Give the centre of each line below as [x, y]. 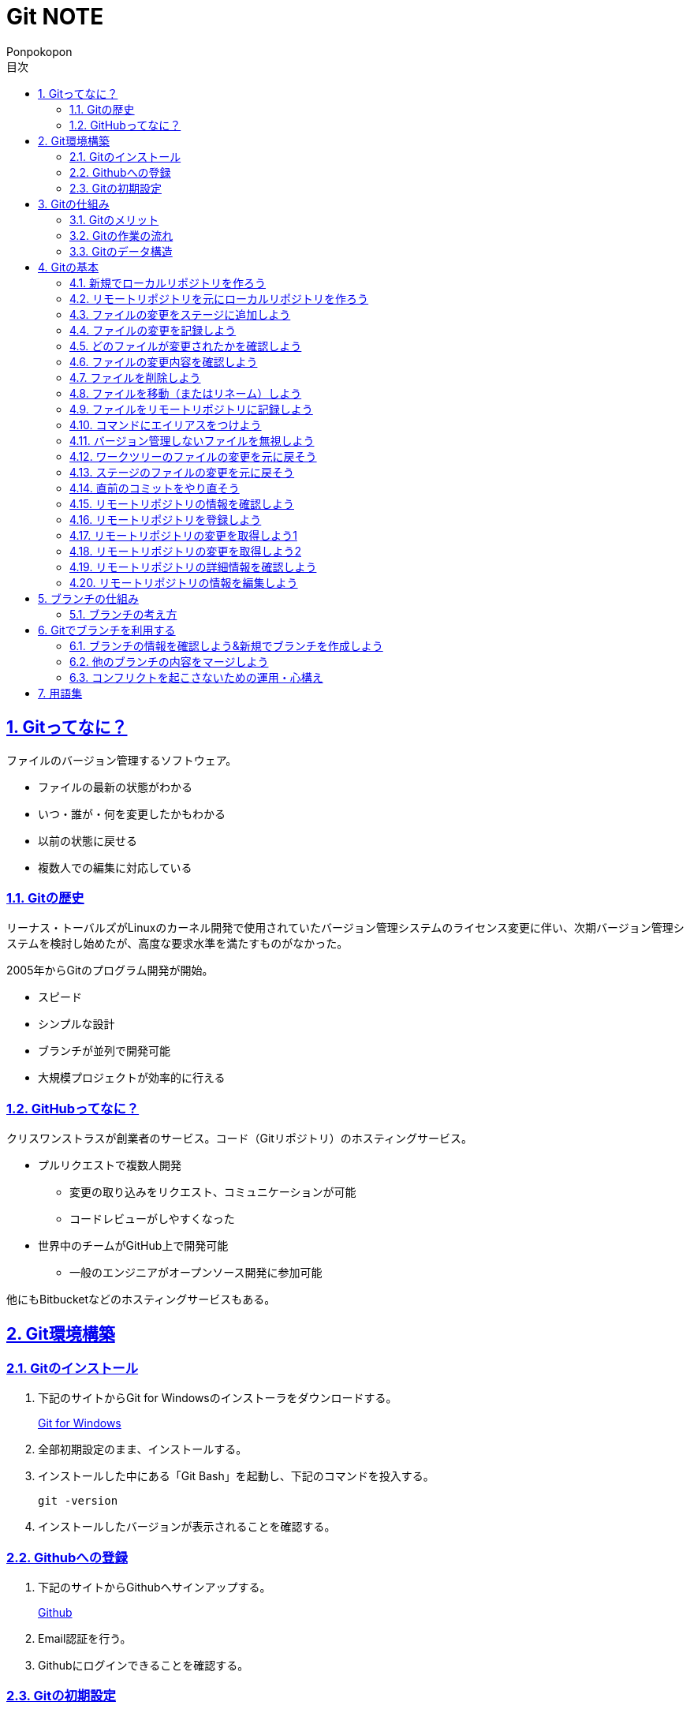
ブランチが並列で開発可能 [104, 1051]
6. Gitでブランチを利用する [107, 630]
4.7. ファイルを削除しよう [135, 377]
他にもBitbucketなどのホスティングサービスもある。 [141, 1300]
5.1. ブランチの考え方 [123, 614]
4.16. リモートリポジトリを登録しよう [166, 519]
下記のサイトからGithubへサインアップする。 [155, 1587]
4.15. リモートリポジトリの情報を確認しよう [182, 503]
